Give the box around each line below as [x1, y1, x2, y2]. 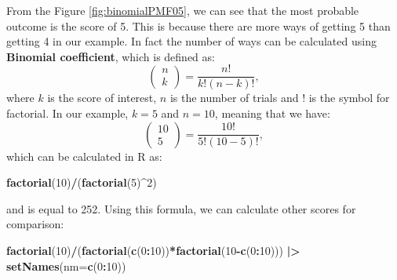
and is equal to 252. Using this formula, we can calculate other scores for [6, 200, 356, 216]
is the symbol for [308, 89, 390, 106]
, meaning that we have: [214, 105, 330, 122]
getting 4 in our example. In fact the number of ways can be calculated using [6, 33, 377, 49]
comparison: [6, 216, 64, 232]
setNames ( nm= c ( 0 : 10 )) [6, 257, 126, 274]
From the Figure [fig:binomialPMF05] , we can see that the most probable [6, 2, 359, 18]
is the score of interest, [47, 89, 157, 106]
